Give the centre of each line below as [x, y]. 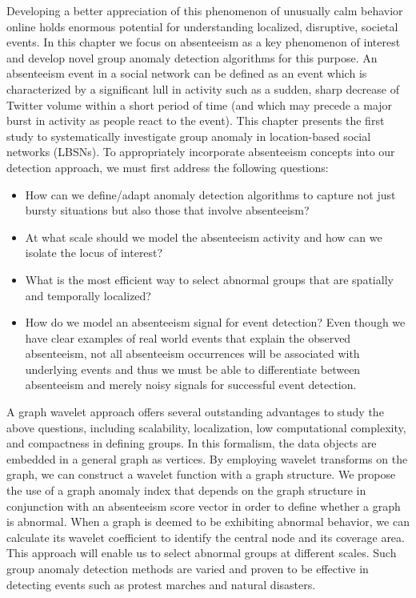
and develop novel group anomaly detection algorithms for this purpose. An [192, 57]
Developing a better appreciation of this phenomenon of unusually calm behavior [205, 10]
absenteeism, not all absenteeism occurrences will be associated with [192, 353]
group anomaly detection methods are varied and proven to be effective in [188, 568]
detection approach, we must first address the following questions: [168, 167]
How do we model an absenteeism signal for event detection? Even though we [215, 322]
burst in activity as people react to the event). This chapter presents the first [196, 120]
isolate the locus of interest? [94, 253]
